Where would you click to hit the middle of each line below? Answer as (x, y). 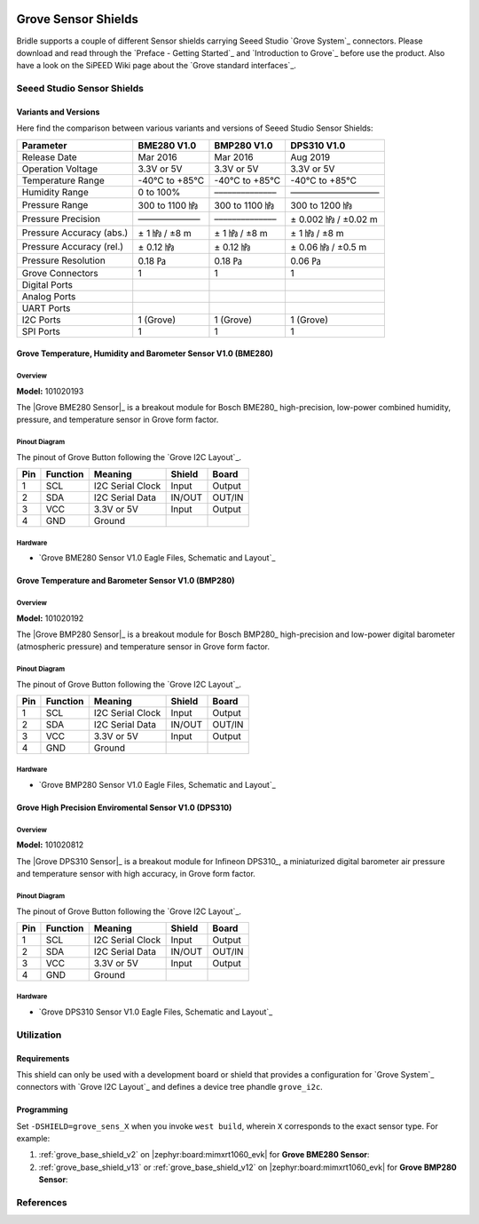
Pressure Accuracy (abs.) (75, 233)
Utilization (39, 1035)
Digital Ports (47, 284)
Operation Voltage (60, 169)
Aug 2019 (310, 157)
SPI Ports (41, 331)
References (42, 1203)
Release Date (49, 157)
